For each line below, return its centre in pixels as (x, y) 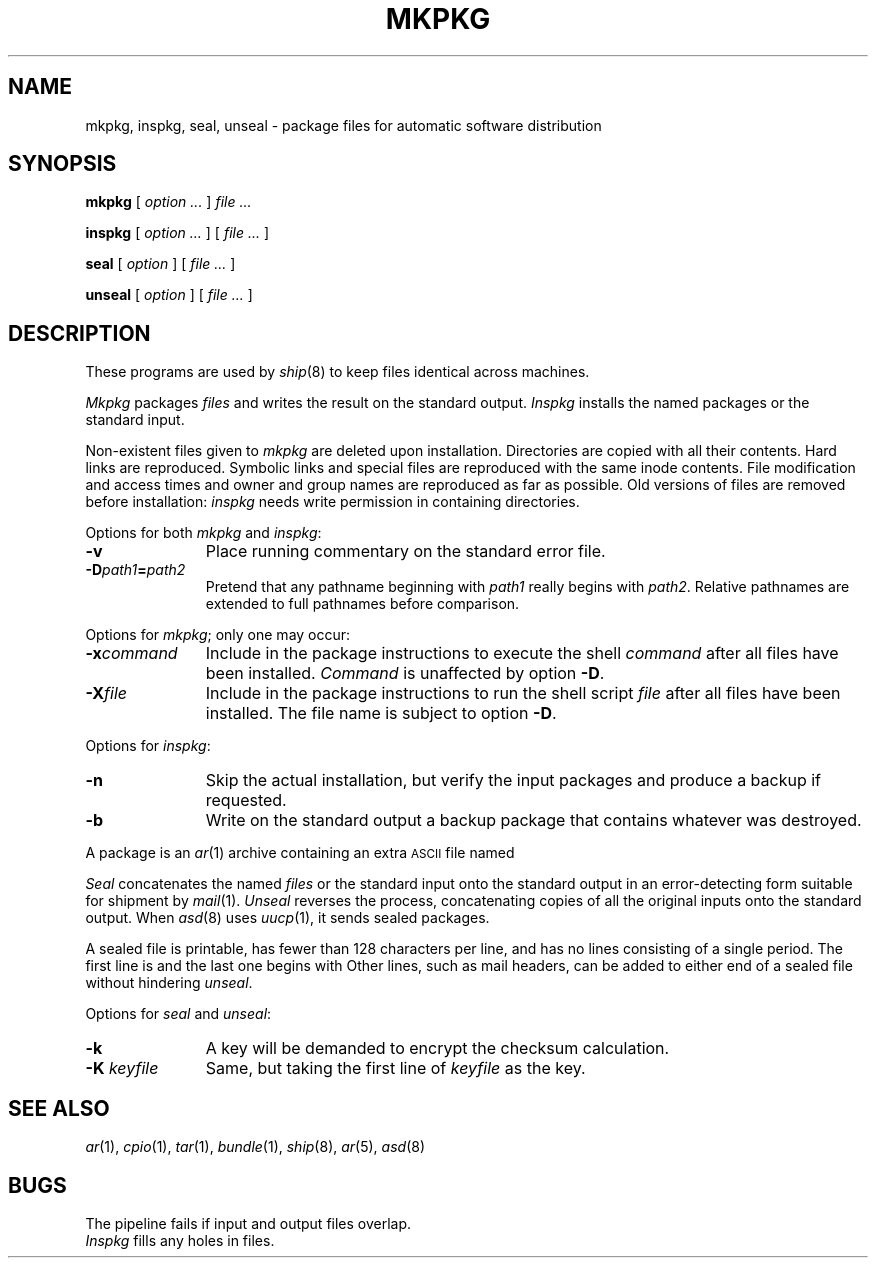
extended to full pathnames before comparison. (362, 604)
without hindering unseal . (169, 983)
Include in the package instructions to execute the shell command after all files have (522, 653)
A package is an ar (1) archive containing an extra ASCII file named (300, 853)
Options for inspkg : (148, 746)
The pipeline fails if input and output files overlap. (248, 1223)
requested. (246, 800)
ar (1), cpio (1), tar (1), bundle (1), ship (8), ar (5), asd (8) (255, 1147)
